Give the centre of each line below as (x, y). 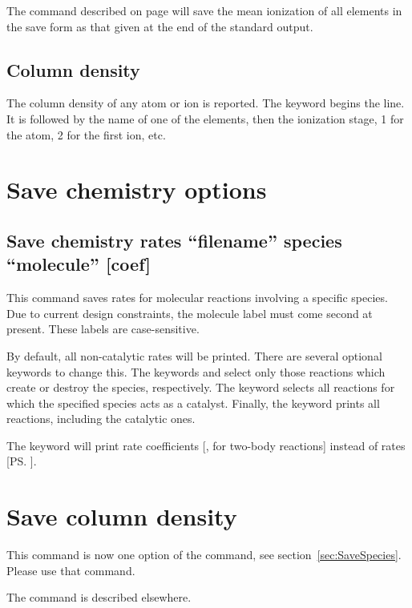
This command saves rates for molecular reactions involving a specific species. (197, 298)
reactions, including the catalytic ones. (101, 419)
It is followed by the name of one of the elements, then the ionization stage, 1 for (205, 118)
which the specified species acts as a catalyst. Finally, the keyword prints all (193, 403)
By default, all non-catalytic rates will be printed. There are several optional (194, 355)
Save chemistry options (137, 189)
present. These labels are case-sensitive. (103, 329)
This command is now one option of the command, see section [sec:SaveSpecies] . (204, 555)
